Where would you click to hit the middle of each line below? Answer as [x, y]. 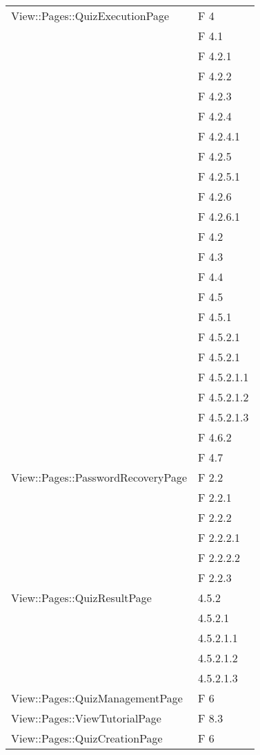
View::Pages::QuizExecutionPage [90, 16]
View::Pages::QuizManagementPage [97, 698]
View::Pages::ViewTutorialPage [86, 718]
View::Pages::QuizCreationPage [87, 738]
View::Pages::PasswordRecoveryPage [99, 477]
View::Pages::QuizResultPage [81, 598]
